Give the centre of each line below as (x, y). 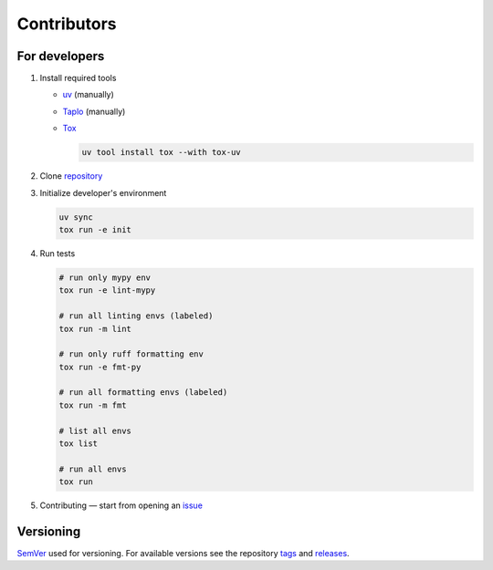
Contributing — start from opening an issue (121, 505)
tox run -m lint (95, 329)
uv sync (76, 217)
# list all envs (95, 430)
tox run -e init (95, 229)
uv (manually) (88, 95)
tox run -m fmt (93, 405)
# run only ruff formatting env (131, 354)
